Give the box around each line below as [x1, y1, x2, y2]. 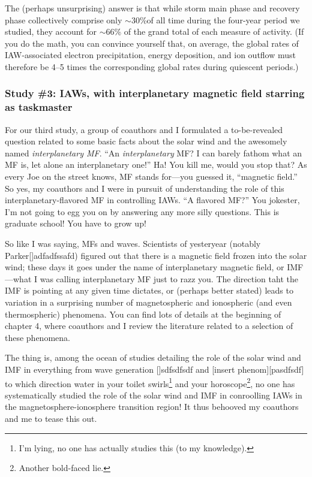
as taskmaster [5, 99, 73, 114]
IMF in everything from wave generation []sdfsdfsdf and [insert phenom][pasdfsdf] [5, 363, 304, 375]
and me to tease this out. [5, 412, 97, 425]
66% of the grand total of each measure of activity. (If [106, 25, 304, 38]
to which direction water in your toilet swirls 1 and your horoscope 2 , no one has [5, 375, 295, 390]
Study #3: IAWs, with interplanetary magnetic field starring [5, 86, 305, 101]
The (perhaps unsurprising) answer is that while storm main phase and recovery [5, 2, 300, 14]
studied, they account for [5, 25, 97, 38]
